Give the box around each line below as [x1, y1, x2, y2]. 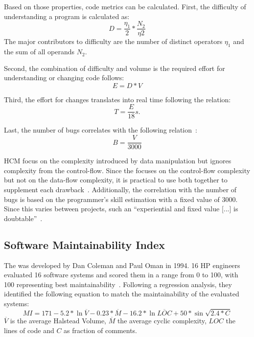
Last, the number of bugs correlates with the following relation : [4, 125, 197, 135]
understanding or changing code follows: [4, 72, 124, 83]
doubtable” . [4, 213, 43, 223]
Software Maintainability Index [4, 237, 165, 252]
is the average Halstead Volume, [10, 315, 107, 326]
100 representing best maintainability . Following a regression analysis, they [4, 279, 232, 289]
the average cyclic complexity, [117, 315, 207, 326]
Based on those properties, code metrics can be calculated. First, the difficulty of [4, 1, 246, 11]
